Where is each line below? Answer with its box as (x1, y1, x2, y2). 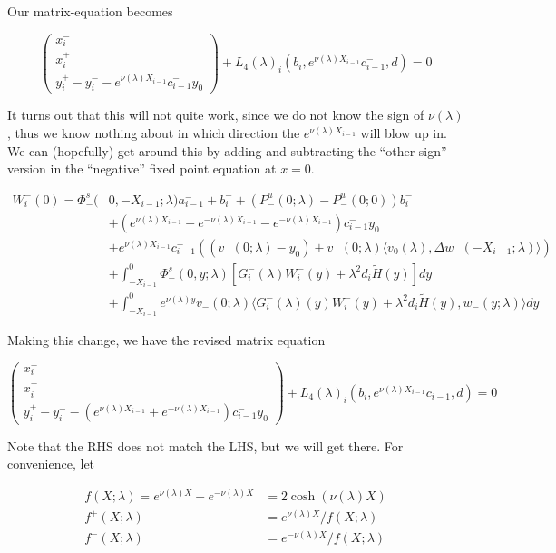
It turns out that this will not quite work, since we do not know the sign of (7, 105, 424, 124)
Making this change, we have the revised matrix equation (7, 331, 326, 350)
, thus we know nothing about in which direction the (7, 123, 300, 142)
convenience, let (7, 454, 95, 473)
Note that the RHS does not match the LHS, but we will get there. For (7, 436, 404, 455)
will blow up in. (360, 123, 447, 142)
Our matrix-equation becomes (7, 2, 173, 20)
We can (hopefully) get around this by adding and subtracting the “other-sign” (7, 141, 447, 160)
